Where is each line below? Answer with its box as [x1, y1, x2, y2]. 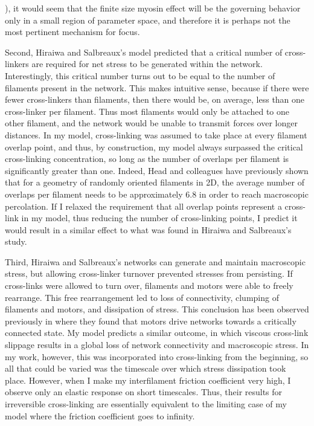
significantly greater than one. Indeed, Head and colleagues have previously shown [5, 164, 309, 176]
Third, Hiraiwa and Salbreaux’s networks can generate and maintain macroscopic [5, 255, 306, 268]
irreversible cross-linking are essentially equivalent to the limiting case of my [5, 398, 287, 410]
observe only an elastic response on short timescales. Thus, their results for [5, 386, 283, 398]
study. [5, 235, 27, 248]
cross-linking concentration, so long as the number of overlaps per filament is [5, 152, 289, 165]
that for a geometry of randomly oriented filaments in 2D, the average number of [5, 176, 304, 189]
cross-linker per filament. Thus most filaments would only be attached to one [5, 105, 290, 117]
